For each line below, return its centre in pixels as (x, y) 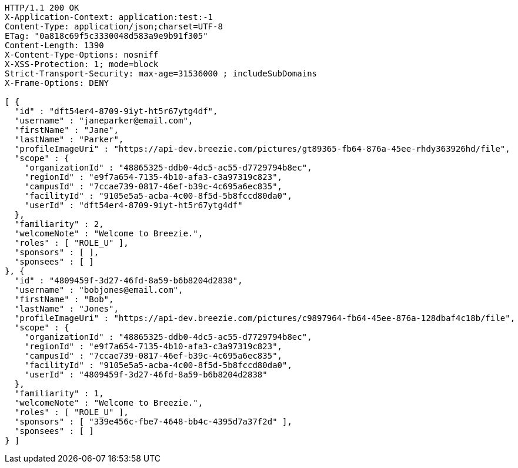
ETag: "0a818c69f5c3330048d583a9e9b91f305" (106, 36)
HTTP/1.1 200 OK (42, 8)
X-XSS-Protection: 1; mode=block (82, 64)
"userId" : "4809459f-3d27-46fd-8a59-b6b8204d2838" (146, 375)
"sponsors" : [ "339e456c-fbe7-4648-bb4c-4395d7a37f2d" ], (153, 422)
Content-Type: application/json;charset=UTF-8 (114, 26)
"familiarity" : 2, (59, 224)
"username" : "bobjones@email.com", (99, 290)
